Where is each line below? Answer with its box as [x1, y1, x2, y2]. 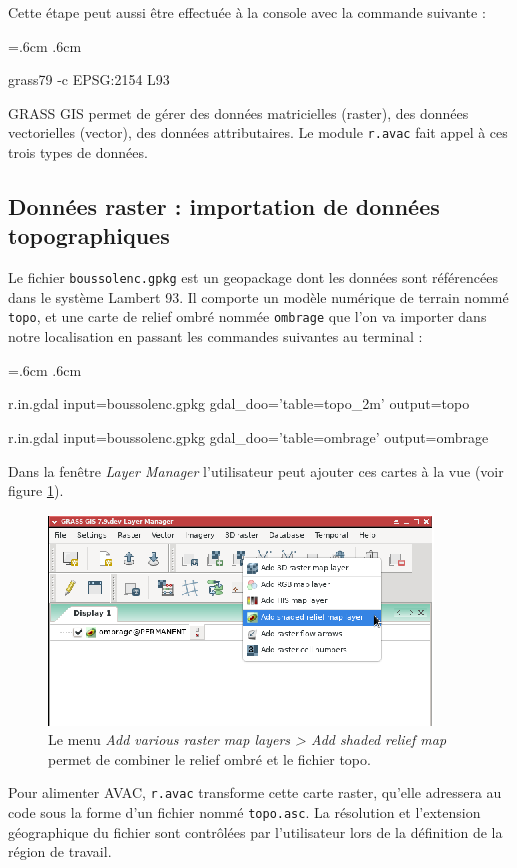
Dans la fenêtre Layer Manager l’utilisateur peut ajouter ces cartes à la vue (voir [8, 460, 504, 481]
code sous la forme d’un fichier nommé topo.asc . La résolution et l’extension [8, 802, 481, 823]
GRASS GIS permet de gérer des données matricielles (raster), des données [8, 102, 469, 123]
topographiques [8, 220, 170, 251]
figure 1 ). [8, 480, 64, 501]
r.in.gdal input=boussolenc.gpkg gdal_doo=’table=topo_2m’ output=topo [8, 393, 470, 414]
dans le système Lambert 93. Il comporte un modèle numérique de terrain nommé [8, 286, 509, 307]
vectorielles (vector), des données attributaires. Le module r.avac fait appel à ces [8, 122, 508, 143]
